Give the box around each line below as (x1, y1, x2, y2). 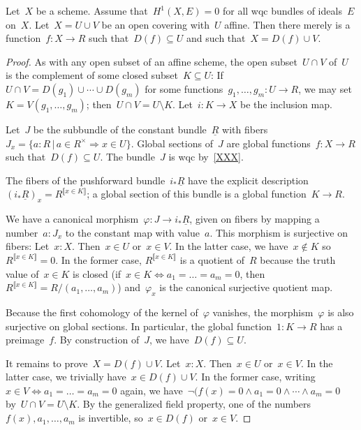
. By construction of (54, 332, 140, 347)
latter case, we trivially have (6, 369, 126, 384)
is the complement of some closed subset (6, 68, 178, 82)
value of (6, 266, 39, 281)
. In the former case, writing (195, 369, 316, 384)
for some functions (145, 81, 223, 96)
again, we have (120, 383, 183, 397)
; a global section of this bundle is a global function (87, 186, 307, 201)
